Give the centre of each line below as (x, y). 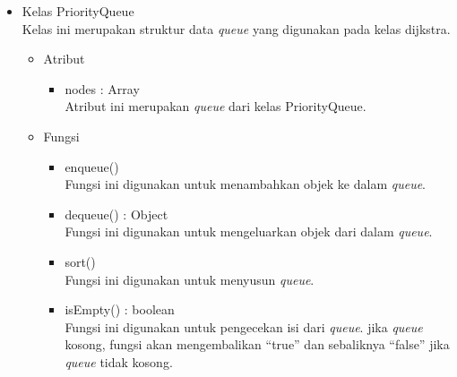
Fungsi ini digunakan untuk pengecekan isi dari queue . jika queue (244, 326)
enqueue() (92, 166)
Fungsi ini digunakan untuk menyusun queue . (190, 279)
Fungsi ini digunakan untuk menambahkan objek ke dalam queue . (245, 184)
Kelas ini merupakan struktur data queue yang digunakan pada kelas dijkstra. (236, 28)
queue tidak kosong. (119, 361)
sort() (80, 261)
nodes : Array (102, 88)
